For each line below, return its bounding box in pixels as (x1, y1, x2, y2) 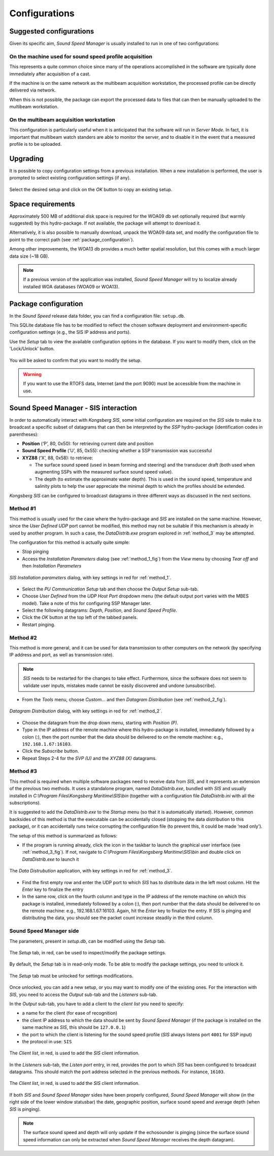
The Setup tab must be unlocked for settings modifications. (9, 973, 134, 979)
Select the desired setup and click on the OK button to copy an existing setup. (9, 186, 173, 193)
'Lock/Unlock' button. (9, 346, 55, 352)
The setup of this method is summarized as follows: (9, 832, 118, 838)
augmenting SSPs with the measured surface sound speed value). (35, 469, 174, 475)
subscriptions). (9, 800, 41, 805)
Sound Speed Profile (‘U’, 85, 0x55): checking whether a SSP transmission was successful (22, 448, 212, 454)
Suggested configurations (9, 27, 94, 36)
